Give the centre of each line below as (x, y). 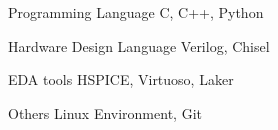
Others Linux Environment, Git (105, 112)
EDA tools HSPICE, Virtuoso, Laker (121, 79)
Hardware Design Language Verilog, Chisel (139, 45)
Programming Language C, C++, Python (136, 12)
